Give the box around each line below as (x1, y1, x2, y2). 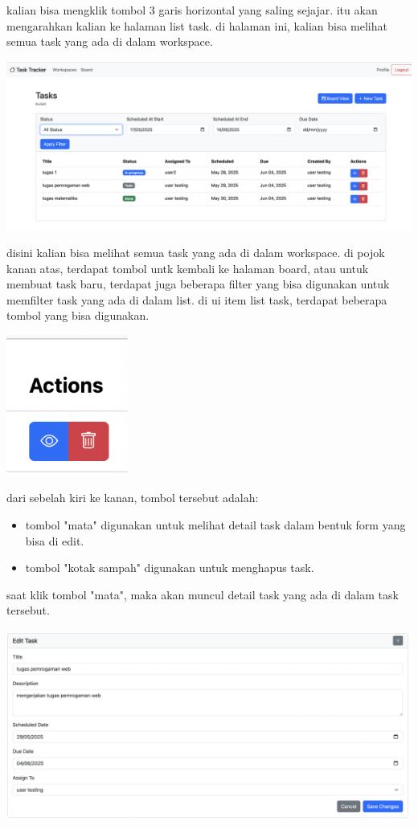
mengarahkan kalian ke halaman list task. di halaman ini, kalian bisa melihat (6, 17, 387, 34)
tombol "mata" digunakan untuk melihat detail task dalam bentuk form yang (25, 516, 406, 533)
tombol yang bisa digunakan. (6, 307, 150, 324)
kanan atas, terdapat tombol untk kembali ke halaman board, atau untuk (6, 259, 369, 276)
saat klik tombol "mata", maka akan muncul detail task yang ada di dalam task (6, 586, 399, 602)
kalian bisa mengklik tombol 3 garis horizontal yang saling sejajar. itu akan (6, 2, 378, 18)
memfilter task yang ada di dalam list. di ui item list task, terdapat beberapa (6, 291, 387, 308)
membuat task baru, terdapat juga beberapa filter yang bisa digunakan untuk (6, 276, 390, 292)
